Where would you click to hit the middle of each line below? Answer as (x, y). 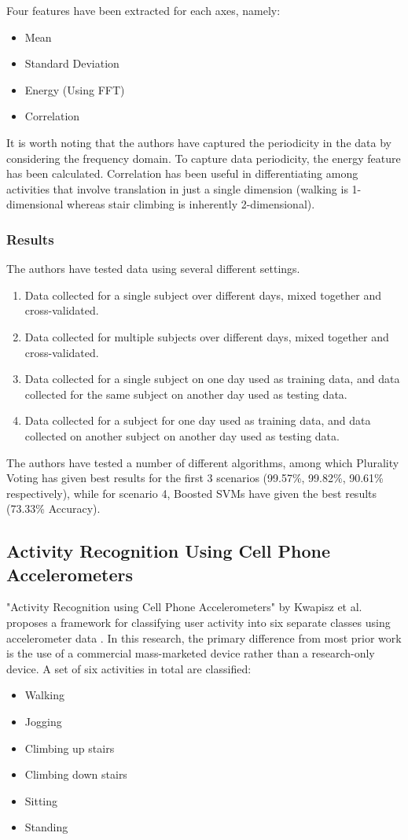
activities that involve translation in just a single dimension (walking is (177, 188)
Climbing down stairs (76, 774)
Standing (46, 827)
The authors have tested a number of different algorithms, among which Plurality (203, 462)
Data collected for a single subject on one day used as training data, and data (212, 379)
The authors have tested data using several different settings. (153, 269)
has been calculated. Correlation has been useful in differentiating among (182, 173)
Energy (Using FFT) (75, 89)
